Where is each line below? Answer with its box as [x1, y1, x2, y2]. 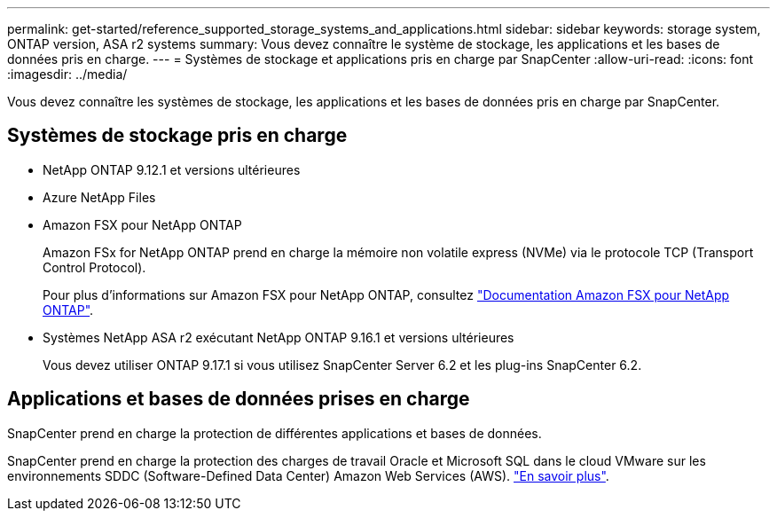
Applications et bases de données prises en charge [7, 388, 470, 411]
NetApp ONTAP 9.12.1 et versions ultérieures [43, 161, 301, 177]
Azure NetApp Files [43, 189, 156, 205]
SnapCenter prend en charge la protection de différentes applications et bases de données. [7, 425, 542, 441]
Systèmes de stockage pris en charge [7, 124, 348, 147]
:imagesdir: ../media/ [7, 67, 128, 82]
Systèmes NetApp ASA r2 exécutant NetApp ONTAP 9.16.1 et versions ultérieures [43, 329, 514, 345]
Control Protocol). [43, 259, 146, 275]
